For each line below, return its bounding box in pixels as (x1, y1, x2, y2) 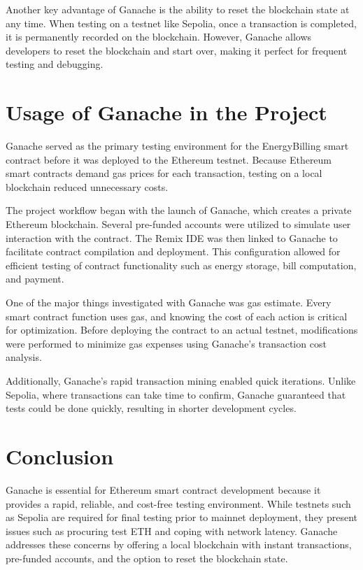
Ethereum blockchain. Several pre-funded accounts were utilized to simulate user (6, 217, 351, 231)
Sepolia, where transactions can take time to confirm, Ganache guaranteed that (6, 387, 346, 401)
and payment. (6, 271, 64, 286)
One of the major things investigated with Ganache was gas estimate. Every (6, 295, 332, 310)
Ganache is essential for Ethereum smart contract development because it (6, 482, 321, 497)
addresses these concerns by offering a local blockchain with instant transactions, (6, 537, 352, 552)
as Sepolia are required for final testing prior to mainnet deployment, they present (6, 510, 357, 525)
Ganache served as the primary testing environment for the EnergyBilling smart (6, 138, 349, 153)
